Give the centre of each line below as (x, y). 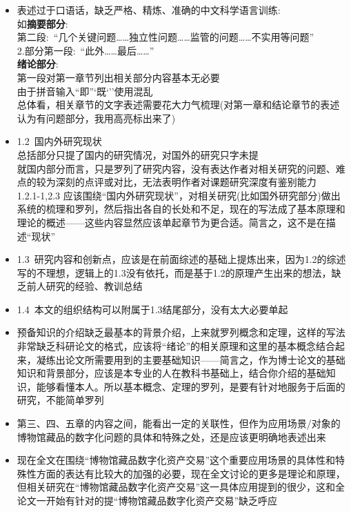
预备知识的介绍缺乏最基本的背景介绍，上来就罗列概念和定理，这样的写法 (181, 332)
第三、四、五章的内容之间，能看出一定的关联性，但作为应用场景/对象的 (179, 423)
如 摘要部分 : (42, 23)
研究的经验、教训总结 (94, 286)
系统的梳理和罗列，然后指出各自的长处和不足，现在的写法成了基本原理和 (181, 209)
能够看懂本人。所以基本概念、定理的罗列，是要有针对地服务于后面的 (191, 386)
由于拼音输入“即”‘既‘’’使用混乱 (85, 91)
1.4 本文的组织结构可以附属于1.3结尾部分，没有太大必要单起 (152, 309)
